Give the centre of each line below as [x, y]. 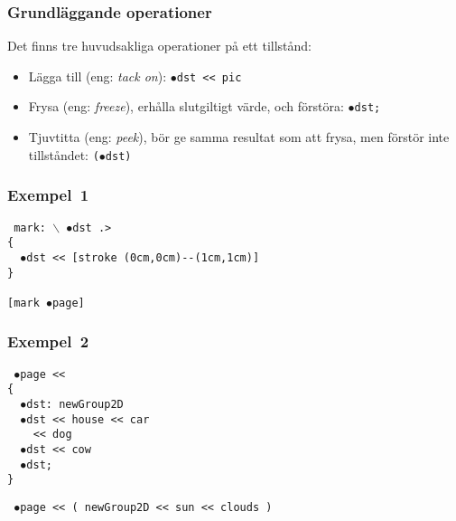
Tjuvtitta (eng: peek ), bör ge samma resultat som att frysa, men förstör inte [239, 137]
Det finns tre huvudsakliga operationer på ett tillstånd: [159, 46]
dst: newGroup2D [75, 405]
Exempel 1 [48, 195]
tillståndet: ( [64, 154]
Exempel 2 [48, 341]
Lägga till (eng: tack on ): [98, 76]
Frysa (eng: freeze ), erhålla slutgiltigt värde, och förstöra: [186, 106]
